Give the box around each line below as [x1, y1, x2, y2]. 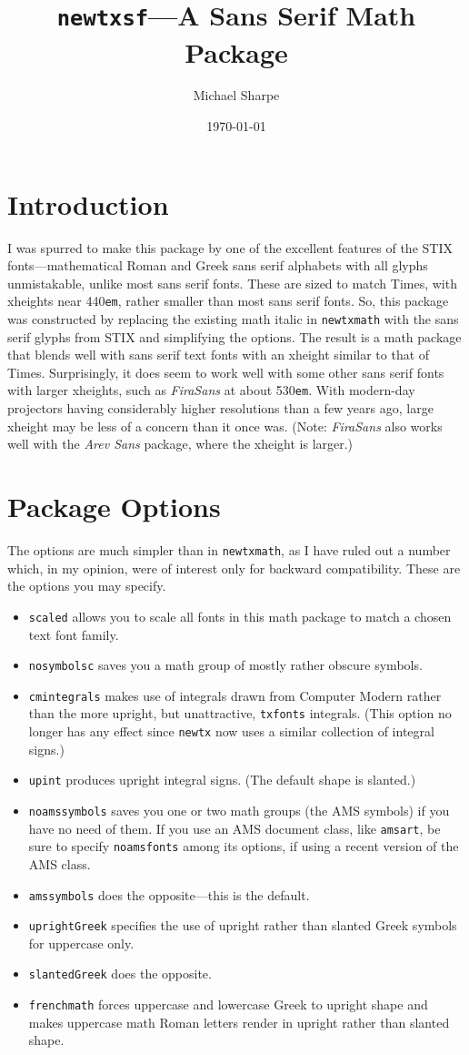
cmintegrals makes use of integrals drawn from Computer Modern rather [28, 685, 442, 705]
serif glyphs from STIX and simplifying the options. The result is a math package [7, 327, 462, 346]
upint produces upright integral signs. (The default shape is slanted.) [28, 770, 416, 789]
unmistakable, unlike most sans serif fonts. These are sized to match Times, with [7, 273, 457, 292]
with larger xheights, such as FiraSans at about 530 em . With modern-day [7, 380, 415, 400]
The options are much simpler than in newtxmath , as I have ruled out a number [7, 541, 451, 559]
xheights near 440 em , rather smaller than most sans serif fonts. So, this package [7, 291, 449, 310]
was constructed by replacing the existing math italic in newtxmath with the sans [7, 309, 459, 328]
